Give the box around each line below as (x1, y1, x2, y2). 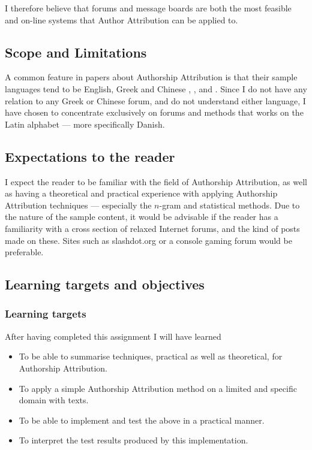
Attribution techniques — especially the (5, 198, 152, 211)
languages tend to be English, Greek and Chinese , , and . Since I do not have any (5, 82, 307, 95)
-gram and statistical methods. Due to (159, 198, 300, 211)
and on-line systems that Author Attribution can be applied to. (5, 13, 238, 26)
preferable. (5, 246, 44, 258)
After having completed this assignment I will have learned (5, 330, 221, 342)
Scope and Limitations (5, 43, 147, 61)
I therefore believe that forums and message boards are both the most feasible (5, 2, 292, 14)
